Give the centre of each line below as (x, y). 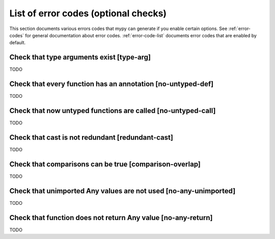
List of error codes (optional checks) (88, 13)
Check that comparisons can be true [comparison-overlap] (105, 164)
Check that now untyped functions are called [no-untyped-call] (113, 110)
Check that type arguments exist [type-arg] (80, 57)
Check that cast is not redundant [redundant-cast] (91, 137)
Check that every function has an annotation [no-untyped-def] (112, 84)
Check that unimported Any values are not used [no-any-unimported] (122, 191)
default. (18, 43)
